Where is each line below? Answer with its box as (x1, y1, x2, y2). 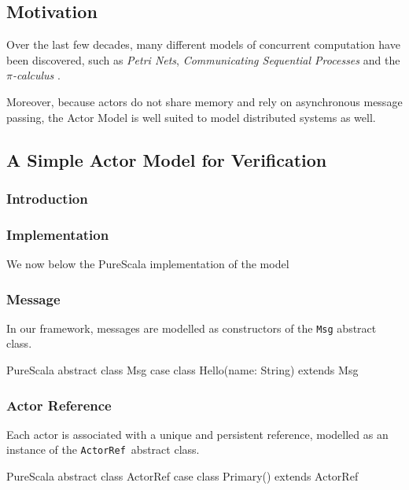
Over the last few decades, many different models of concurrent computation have (6, 36, 400, 53)
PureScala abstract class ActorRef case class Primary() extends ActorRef (6, 468, 359, 484)
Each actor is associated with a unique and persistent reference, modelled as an (6, 426, 389, 442)
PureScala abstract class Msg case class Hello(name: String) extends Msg (6, 362, 359, 378)
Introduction (6, 188, 88, 208)
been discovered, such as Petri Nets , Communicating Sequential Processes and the (6, 51, 400, 68)
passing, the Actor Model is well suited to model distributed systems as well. (6, 109, 376, 125)
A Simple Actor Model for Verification (6, 147, 327, 171)
